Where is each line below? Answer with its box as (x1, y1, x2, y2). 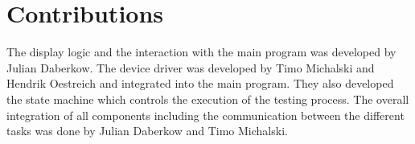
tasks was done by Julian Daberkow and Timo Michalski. (6, 122, 288, 139)
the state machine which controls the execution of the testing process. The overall (6, 90, 409, 107)
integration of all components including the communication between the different (6, 106, 405, 123)
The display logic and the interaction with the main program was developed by (6, 43, 397, 60)
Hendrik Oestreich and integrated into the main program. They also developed (6, 75, 394, 92)
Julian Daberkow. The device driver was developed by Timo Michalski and (6, 59, 375, 76)
